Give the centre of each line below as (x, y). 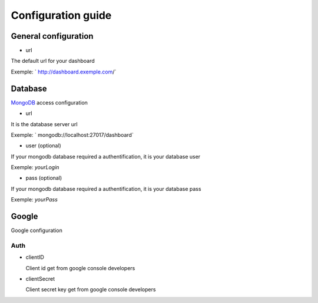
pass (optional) (44, 178)
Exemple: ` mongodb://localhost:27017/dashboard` (72, 134)
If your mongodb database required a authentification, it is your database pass (106, 188)
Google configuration (37, 230)
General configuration (52, 36)
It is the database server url (44, 124)
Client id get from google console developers (80, 268)
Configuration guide (61, 15)
